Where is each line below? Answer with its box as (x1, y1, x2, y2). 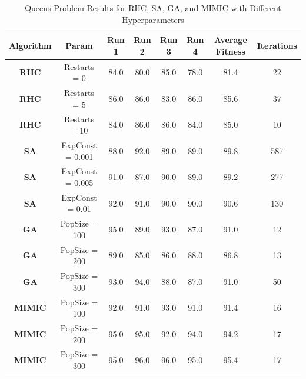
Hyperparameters (122, 13, 184, 25)
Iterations (257, 39, 297, 51)
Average (214, 34, 247, 46)
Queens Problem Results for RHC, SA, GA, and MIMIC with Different (25, 2, 281, 14)
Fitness (215, 45, 245, 57)
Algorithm (9, 39, 52, 51)
